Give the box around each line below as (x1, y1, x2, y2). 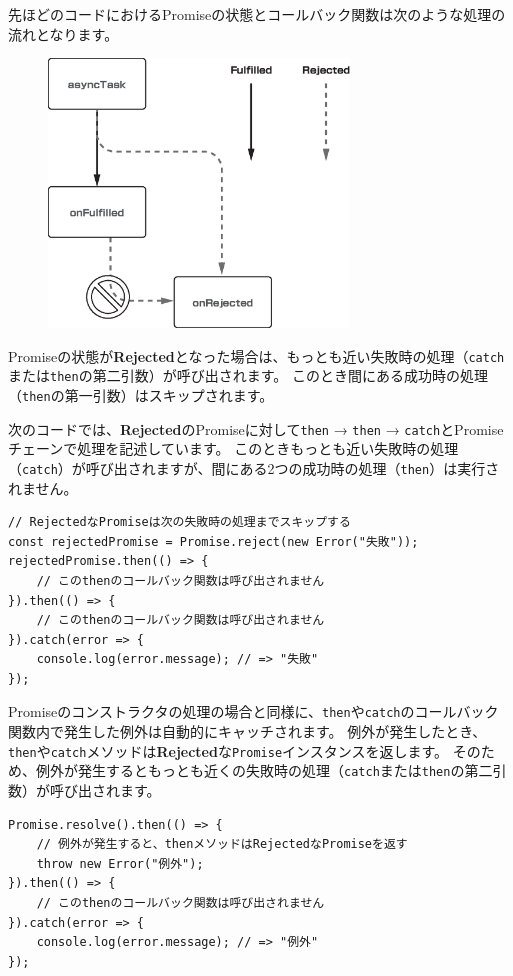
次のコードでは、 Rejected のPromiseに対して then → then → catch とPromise (8, 418, 504, 439)
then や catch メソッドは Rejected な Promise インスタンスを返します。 (8, 740, 449, 761)
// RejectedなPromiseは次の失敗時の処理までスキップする (8, 515, 351, 530)
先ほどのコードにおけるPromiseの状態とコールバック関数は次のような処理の (8, 4, 506, 24)
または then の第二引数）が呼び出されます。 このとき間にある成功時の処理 (8, 365, 488, 386)
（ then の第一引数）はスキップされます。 (8, 384, 274, 405)
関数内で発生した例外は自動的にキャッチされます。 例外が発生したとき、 (8, 721, 487, 742)
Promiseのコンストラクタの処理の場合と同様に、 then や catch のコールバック (8, 701, 499, 722)
